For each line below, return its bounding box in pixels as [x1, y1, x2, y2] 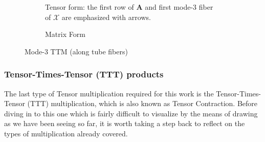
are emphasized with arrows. [61, 11, 151, 22]
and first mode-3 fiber [145, 2, 213, 12]
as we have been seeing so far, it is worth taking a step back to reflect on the [4, 118, 245, 129]
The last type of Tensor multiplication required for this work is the [4, 88, 214, 98]
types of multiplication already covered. [4, 128, 128, 138]
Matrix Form [45, 29, 85, 39]
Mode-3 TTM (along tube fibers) [25, 46, 128, 56]
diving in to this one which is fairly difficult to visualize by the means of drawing [4, 108, 258, 118]
